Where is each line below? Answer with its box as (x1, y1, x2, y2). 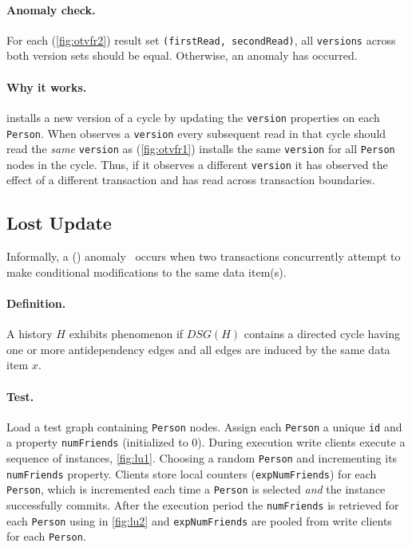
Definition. (6, 295, 66, 312)
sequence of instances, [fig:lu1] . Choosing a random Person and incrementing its (6, 450, 398, 466)
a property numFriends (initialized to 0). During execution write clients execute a (6, 434, 406, 451)
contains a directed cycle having (244, 325, 401, 342)
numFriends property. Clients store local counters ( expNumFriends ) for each (6, 465, 377, 482)
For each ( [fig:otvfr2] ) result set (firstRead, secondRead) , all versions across (6, 31, 396, 48)
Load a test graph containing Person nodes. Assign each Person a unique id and (6, 418, 402, 435)
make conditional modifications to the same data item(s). (6, 263, 287, 280)
